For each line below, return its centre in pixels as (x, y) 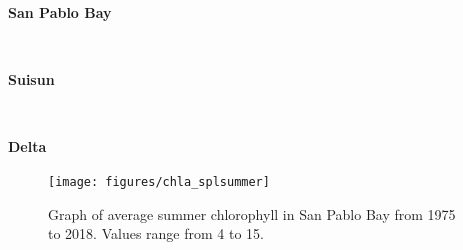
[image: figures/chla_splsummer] (159, 181)
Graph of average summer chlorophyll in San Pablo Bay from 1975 (252, 213)
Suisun (31, 79)
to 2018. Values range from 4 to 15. (156, 233)
